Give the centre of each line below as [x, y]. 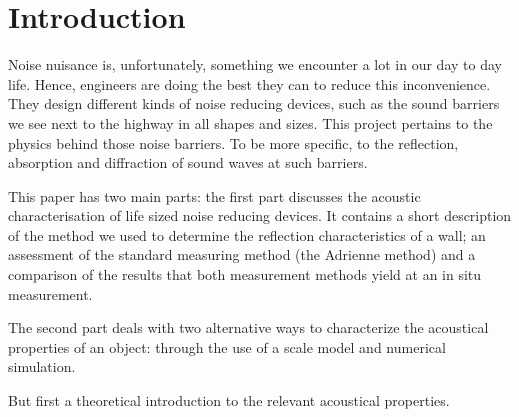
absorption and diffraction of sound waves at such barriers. [188, 162]
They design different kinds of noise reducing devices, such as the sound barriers [254, 103]
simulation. [42, 366]
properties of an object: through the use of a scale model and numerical [227, 346]
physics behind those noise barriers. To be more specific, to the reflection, [233, 142]
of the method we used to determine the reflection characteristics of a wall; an [247, 234]
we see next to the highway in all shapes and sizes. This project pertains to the [250, 122]
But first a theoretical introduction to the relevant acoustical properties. [229, 400]
